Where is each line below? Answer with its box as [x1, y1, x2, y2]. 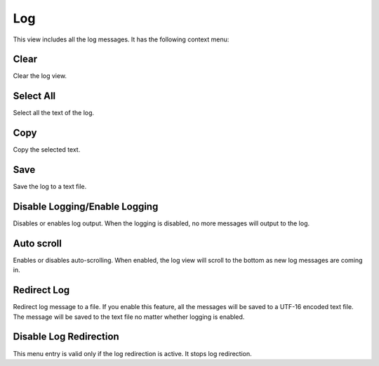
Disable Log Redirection [13, 331, 119, 343]
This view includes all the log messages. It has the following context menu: [13, 35, 230, 44]
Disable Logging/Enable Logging [13, 200, 159, 212]
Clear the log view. [13, 72, 67, 80]
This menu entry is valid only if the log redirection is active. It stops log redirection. [13, 349, 252, 358]
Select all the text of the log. [13, 109, 95, 117]
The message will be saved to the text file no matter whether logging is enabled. [13, 313, 245, 321]
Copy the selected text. [13, 145, 81, 154]
